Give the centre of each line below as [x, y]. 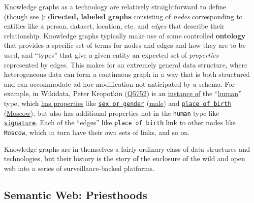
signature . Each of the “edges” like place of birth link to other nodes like [120, 122]
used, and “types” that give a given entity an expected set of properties [111, 54]
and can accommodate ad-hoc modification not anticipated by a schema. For [119, 84]
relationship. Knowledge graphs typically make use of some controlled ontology [125, 35]
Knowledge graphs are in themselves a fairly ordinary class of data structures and [127, 149]
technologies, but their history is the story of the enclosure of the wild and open [125, 158]
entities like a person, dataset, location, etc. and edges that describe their [114, 26]
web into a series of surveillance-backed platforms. [79, 168]
